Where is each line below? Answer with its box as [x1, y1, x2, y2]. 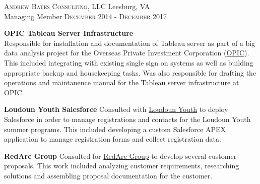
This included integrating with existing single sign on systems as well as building [4, 57, 253, 68]
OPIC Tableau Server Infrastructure [4, 28, 134, 38]
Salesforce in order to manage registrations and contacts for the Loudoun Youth [4, 113, 251, 124]
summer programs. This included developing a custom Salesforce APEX [4, 124, 226, 134]
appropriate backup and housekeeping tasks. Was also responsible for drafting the [4, 67, 256, 78]
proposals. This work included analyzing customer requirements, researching [4, 160, 239, 171]
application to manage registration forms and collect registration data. [4, 134, 221, 144]
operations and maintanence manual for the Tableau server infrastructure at [4, 77, 239, 88]
